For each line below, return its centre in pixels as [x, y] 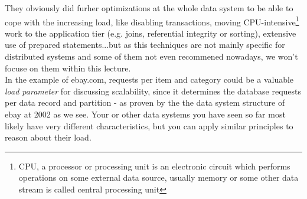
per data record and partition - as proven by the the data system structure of [145, 102]
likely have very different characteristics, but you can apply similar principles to [149, 125]
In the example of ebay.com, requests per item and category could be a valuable [149, 79]
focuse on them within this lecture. [68, 68]
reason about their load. [48, 137]
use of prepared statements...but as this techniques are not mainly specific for [145, 45]
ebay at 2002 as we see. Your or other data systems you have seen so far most [145, 114]
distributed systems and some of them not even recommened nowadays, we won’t [151, 56]
